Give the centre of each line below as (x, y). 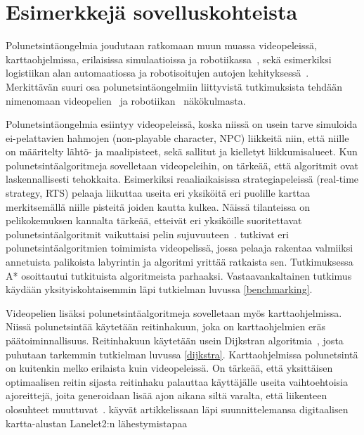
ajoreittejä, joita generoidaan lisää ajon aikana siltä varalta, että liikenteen (167, 395)
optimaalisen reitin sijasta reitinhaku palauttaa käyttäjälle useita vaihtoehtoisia (177, 381)
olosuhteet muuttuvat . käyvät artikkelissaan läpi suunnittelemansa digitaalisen (177, 409)
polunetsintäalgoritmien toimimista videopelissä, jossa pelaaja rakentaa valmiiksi (180, 248)
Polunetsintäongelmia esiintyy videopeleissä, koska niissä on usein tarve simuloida (182, 124)
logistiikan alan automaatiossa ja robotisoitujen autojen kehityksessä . (157, 73)
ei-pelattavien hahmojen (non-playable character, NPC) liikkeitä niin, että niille (177, 137)
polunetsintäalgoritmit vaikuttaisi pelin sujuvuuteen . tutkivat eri (147, 234)
